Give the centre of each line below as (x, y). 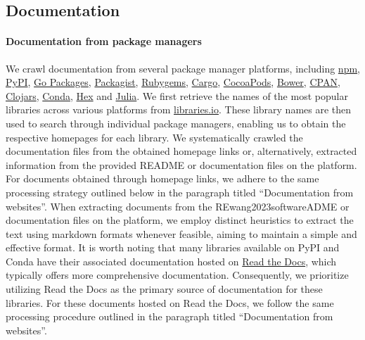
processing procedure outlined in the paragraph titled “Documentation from (169, 316)
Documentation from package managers (104, 41)
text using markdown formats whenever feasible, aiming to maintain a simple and (181, 233)
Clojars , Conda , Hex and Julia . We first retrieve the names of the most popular (177, 95)
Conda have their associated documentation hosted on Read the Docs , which (171, 261)
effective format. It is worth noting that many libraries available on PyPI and (173, 247)
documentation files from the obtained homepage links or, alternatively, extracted (181, 151)
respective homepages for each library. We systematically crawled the (154, 137)
